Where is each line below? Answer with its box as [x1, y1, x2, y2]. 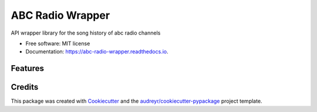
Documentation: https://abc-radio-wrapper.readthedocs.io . [25, 48, 168, 55]
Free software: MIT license [25, 40, 90, 47]
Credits [11, 82, 39, 92]
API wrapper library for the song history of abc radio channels [11, 29, 161, 36]
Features [11, 63, 44, 73]
